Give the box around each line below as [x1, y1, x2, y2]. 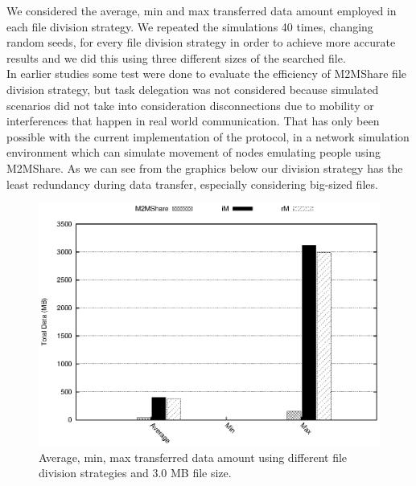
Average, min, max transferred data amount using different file [39, 448, 348, 465]
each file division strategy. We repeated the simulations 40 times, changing [6, 18, 373, 35]
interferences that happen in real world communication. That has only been [6, 112, 380, 129]
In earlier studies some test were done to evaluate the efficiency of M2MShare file [6, 65, 406, 82]
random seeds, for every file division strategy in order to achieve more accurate [6, 34, 396, 51]
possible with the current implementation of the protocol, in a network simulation [6, 128, 410, 145]
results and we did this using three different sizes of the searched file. [6, 49, 346, 66]
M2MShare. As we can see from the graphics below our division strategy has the [6, 159, 403, 176]
